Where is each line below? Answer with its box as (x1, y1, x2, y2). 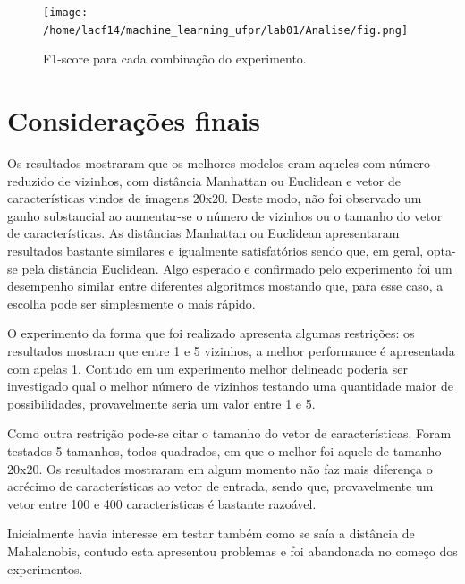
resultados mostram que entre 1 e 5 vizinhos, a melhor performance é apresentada (7, 341, 455, 360)
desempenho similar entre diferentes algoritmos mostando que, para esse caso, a (7, 276, 444, 295)
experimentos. (7, 559, 83, 578)
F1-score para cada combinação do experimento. (43, 49, 307, 68)
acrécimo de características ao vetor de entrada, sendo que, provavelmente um (7, 477, 434, 495)
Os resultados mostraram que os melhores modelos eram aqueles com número (7, 154, 430, 173)
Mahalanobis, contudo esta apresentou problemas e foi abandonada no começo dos (7, 541, 458, 560)
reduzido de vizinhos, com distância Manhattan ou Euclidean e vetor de (7, 171, 401, 190)
